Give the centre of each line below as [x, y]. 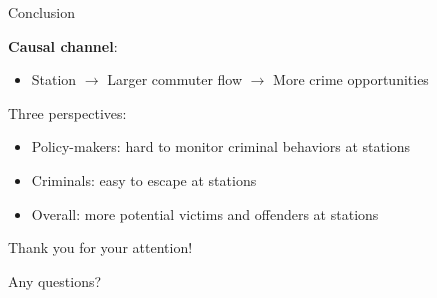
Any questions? [55, 280]
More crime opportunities [351, 79]
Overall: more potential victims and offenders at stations [205, 213]
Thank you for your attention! [100, 247]
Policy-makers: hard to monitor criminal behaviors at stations [221, 146]
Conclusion [41, 12]
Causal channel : [63, 45]
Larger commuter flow [175, 79]
